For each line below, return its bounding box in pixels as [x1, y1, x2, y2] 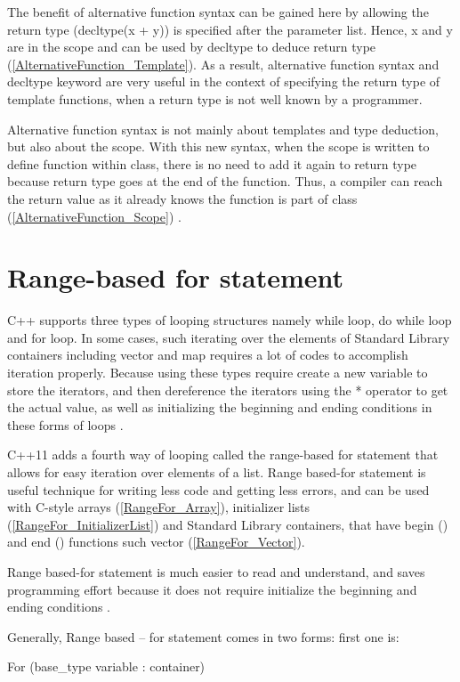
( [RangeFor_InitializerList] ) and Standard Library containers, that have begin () [7, 515, 448, 533]
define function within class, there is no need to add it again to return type [7, 154, 417, 173]
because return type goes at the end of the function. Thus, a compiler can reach [7, 172, 443, 191]
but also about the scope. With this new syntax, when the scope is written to [7, 137, 430, 156]
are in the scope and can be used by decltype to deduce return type [7, 37, 376, 56]
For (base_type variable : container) [7, 657, 206, 676]
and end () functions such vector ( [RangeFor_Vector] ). [7, 532, 305, 551]
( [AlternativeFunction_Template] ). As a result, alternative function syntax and [7, 54, 440, 73]
